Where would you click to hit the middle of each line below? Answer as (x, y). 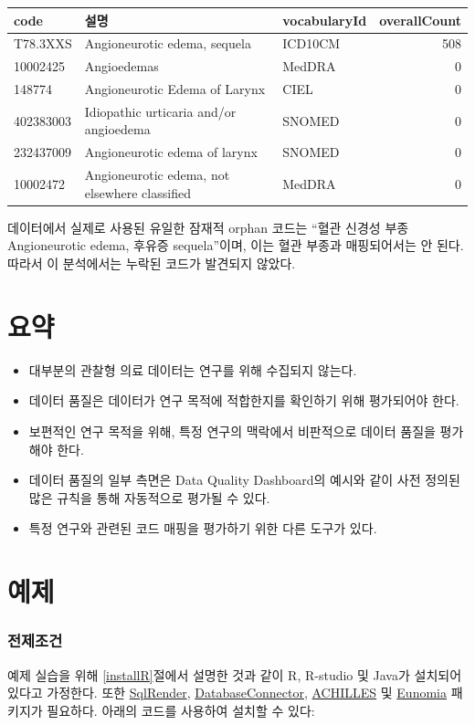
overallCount (420, 20)
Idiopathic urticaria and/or (160, 111)
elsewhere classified (137, 192)
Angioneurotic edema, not (157, 175)
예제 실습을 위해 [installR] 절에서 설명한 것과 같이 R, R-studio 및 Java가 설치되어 (235, 674)
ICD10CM (311, 43)
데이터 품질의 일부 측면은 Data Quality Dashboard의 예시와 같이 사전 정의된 (244, 480)
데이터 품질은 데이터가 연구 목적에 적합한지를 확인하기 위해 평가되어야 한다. (244, 400)
